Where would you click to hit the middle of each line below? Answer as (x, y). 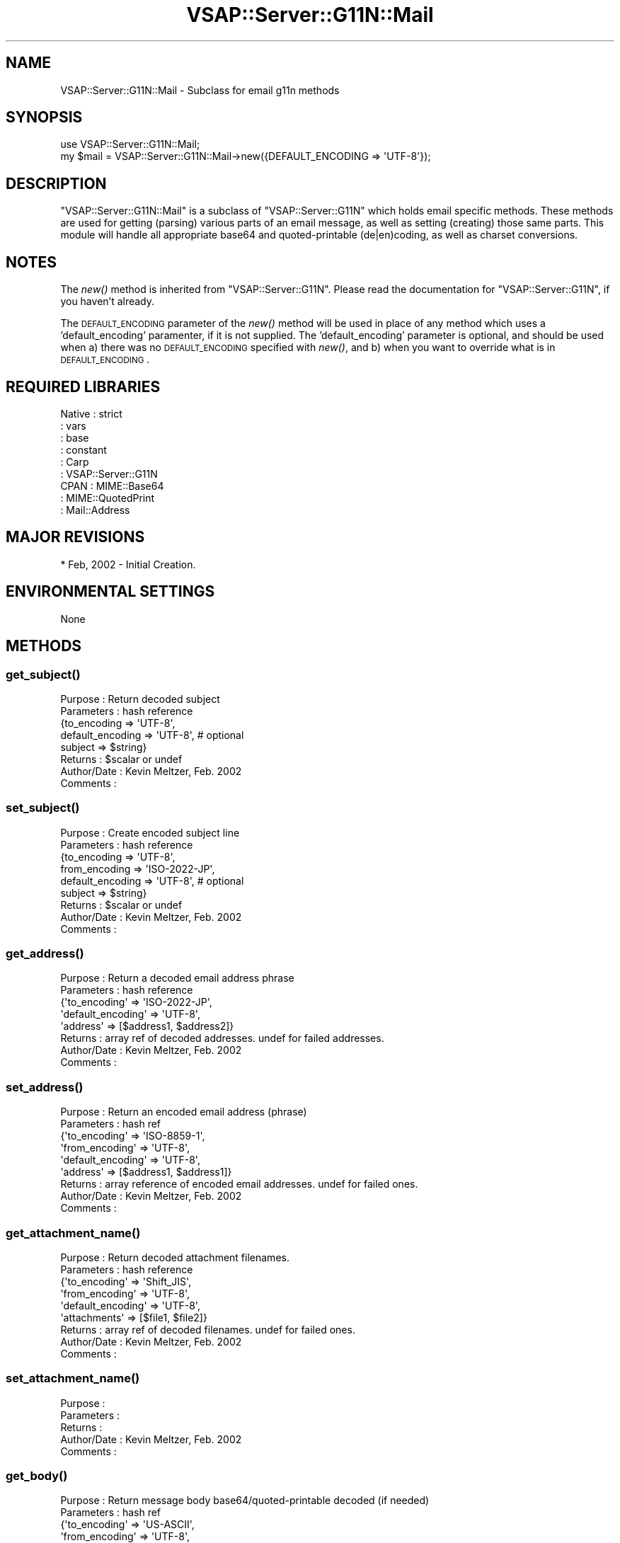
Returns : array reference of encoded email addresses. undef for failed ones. (239, 1184)
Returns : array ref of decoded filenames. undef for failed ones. (208, 1329)
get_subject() (43, 674)
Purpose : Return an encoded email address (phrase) (184, 1112)
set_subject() (43, 808)
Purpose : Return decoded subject (140, 699)
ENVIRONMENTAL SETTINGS (110, 592)
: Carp (75, 461)
